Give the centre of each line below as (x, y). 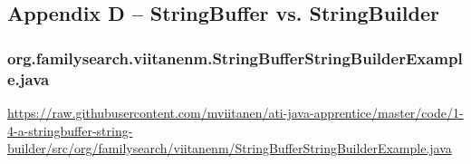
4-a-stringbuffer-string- (70, 130)
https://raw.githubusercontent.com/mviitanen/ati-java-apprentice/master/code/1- (235, 112)
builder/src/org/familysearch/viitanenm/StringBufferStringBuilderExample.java (230, 148)
